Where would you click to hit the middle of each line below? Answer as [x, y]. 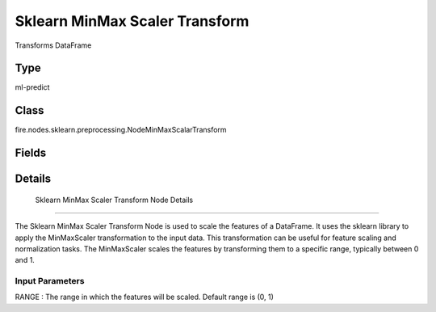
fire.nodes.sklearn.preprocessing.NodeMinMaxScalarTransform [121, 130]
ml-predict [32, 87]
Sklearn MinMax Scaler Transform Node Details [114, 200]
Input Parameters [50, 281]
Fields [31, 153]
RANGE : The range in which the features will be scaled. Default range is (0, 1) [145, 297]
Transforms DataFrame [53, 45]
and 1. [25, 260]
